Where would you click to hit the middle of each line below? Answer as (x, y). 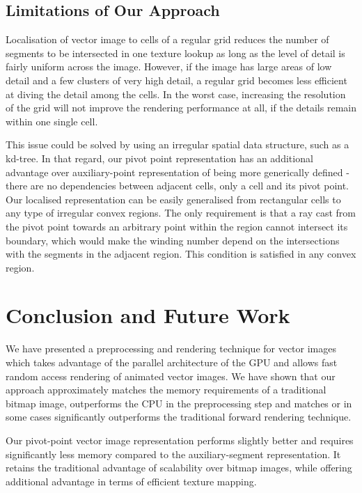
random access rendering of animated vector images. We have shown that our (171, 376)
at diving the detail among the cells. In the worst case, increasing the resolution (176, 94)
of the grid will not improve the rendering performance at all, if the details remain (181, 108)
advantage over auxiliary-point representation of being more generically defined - (178, 172)
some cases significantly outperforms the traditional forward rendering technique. (179, 417)
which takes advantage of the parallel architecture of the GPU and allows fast (172, 362)
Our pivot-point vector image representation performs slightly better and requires (180, 440)
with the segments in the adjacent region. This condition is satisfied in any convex (181, 254)
